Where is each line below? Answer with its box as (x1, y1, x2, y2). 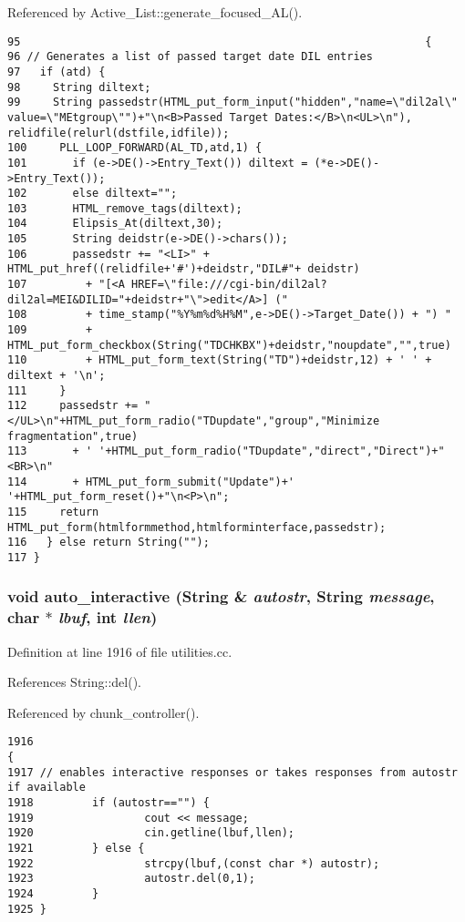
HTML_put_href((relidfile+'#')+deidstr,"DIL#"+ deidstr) (7, 262, 360, 276)
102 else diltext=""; (7, 187, 178, 200)
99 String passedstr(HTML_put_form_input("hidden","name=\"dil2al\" (7, 96, 458, 109)
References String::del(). (7, 672, 141, 691)
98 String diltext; (7, 80, 151, 94)
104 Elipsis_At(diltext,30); (7, 217, 223, 230)
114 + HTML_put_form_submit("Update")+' (7, 475, 294, 488)
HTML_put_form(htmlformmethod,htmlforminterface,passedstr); (7, 520, 387, 534)
